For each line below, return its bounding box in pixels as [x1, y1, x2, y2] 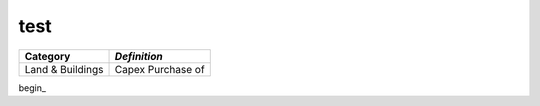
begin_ [18, 81, 47, 94]
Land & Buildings [24, 62, 104, 76]
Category [24, 49, 71, 63]
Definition [114, 49, 164, 63]
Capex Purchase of [114, 62, 205, 76]
